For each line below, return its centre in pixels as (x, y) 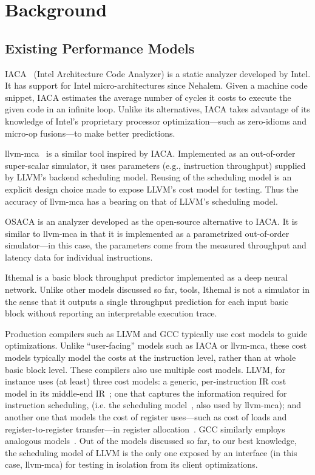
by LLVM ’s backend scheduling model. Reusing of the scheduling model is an (148, 177)
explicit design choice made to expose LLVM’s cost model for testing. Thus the (152, 189)
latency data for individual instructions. (79, 257)
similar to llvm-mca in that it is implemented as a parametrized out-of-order (147, 233)
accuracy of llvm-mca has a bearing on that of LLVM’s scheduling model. (141, 201)
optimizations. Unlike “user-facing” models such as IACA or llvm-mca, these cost (156, 345)
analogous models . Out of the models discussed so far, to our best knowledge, (151, 441)
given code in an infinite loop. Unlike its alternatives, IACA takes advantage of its (157, 109)
